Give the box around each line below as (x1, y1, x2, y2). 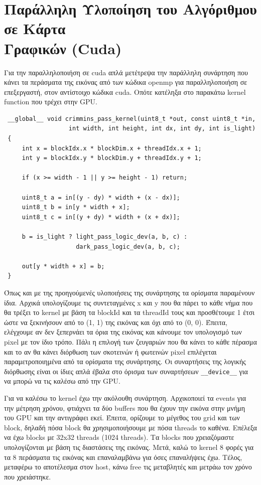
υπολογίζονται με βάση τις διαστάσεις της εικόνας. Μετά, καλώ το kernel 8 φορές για (4, 441, 254, 452)
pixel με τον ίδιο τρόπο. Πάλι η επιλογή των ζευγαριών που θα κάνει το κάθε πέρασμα (4, 336, 257, 347)
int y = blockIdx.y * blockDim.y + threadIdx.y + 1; (22, 154, 202, 162)
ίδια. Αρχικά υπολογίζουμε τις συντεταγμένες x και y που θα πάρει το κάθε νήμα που (4, 297, 253, 307)
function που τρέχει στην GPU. (4, 96, 97, 107)
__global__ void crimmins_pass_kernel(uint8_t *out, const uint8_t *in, (8, 115, 256, 122)
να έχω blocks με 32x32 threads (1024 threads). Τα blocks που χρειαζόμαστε (4, 432, 234, 442)
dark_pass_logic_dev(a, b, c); (76, 243, 180, 250)
